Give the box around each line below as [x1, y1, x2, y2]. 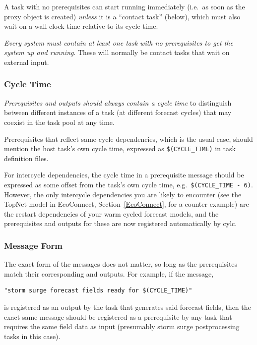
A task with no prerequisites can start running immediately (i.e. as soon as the [4, 1, 245, 11]
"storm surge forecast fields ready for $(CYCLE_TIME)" [4, 287, 193, 294]
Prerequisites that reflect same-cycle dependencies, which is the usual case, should [4, 133, 253, 144]
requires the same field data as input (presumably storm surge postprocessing [4, 321, 240, 332]
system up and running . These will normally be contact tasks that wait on [4, 47, 230, 57]
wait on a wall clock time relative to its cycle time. [4, 21, 158, 31]
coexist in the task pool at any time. [4, 116, 115, 127]
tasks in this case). [4, 331, 61, 341]
